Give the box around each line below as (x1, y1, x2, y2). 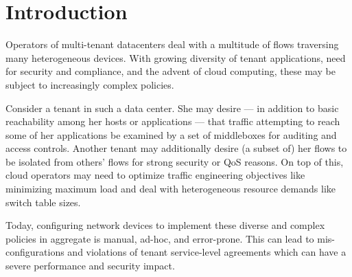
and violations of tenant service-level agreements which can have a (67, 245, 347, 259)
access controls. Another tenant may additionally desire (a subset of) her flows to (5, 141, 347, 155)
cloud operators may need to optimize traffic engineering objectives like (5, 168, 305, 182)
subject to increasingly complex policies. (5, 77, 174, 91)
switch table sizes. (5, 195, 81, 209)
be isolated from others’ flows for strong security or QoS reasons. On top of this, (5, 154, 344, 168)
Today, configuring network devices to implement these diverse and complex (5, 218, 325, 232)
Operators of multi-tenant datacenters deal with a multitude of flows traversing (5, 37, 339, 52)
